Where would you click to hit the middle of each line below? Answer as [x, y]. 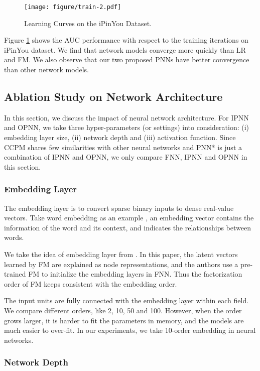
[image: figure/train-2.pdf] [73, 7]
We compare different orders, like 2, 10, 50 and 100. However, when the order [123, 310]
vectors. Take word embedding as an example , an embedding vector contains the [129, 218]
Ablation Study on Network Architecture [113, 97]
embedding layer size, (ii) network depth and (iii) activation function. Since [120, 137]
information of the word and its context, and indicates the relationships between [127, 227]
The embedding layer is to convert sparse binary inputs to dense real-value [119, 208]
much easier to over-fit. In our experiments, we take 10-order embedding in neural [130, 330]
